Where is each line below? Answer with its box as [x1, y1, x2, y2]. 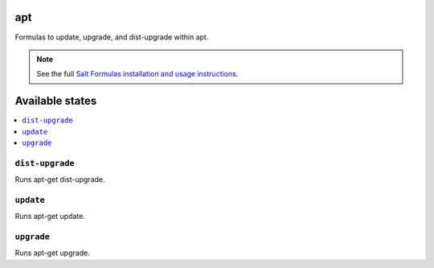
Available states [14, 94, 97, 108]
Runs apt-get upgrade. [14, 248, 90, 258]
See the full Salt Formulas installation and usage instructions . [36, 69, 239, 79]
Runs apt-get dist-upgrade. [14, 175, 105, 184]
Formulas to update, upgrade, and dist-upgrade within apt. [14, 32, 209, 42]
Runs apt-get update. [14, 212, 86, 221]
